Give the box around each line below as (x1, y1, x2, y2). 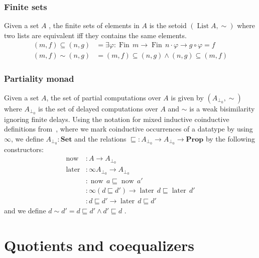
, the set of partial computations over (46, 92, 161, 102)
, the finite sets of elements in (49, 20, 140, 31)
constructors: (4, 144, 44, 154)
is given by (171, 92, 204, 102)
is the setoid (149, 20, 187, 31)
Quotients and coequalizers (4, 234, 195, 255)
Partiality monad (4, 72, 74, 85)
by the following (205, 133, 255, 144)
